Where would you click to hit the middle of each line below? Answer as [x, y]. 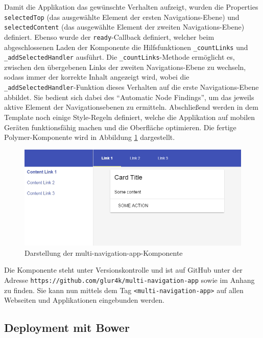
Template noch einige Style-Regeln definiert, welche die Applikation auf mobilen [130, 117]
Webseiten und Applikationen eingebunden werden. [85, 300]
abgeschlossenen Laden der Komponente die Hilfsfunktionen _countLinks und [126, 47]
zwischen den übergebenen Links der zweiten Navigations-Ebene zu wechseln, [125, 67]
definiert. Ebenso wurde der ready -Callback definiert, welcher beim [109, 37]
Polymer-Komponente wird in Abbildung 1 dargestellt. [90, 137]
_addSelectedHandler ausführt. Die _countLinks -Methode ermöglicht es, [119, 57]
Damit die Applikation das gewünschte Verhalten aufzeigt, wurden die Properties [131, 7]
